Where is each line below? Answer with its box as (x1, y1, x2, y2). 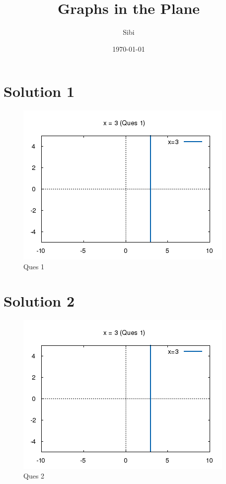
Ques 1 (23, 261, 45, 271)
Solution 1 (3, 81, 75, 101)
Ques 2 (23, 471, 45, 481)
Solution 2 (3, 290, 75, 311)
